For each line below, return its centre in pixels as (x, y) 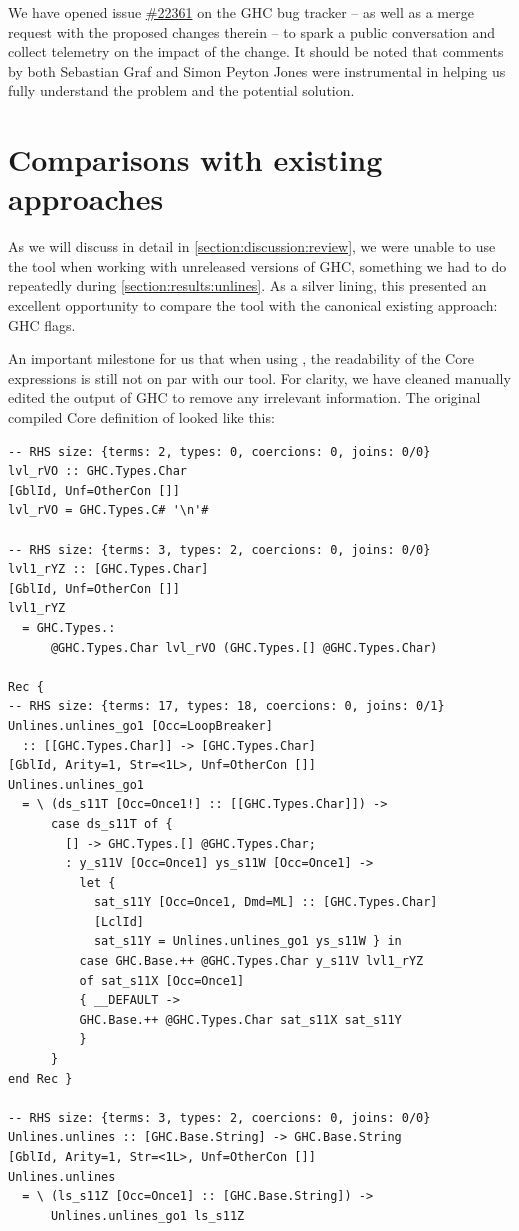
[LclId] (119, 921)
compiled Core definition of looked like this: (141, 417)
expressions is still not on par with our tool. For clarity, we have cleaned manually (259, 377)
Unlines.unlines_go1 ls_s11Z (147, 1215)
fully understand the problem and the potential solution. (181, 90)
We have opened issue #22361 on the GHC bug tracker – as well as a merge (241, 12)
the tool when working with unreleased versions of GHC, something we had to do (257, 265)
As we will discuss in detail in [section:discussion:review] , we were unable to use (252, 246)
